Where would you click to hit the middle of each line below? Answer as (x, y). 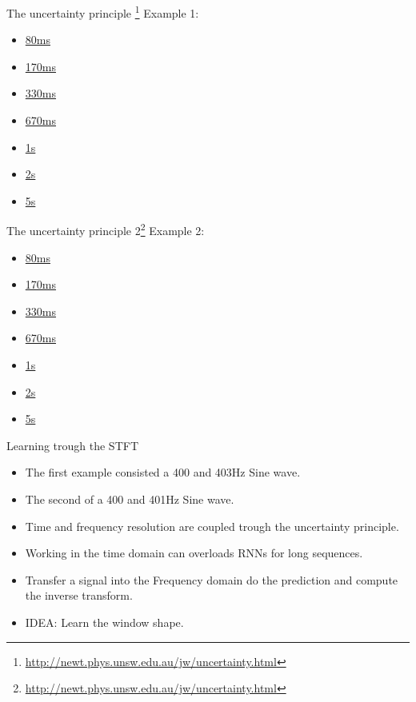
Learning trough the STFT (72, 445)
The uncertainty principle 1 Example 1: (103, 12)
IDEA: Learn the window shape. (104, 622)
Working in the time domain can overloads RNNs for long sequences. (194, 553)
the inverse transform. (79, 595)
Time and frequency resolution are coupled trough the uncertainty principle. (212, 526)
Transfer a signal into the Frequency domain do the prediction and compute (212, 579)
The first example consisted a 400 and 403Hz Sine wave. (163, 472)
